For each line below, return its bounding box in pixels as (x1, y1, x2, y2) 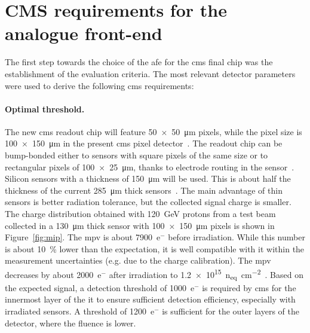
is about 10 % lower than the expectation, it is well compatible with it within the (5, 242, 305, 255)
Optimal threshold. (5, 102, 85, 115)
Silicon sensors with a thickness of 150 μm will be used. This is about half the (5, 172, 291, 185)
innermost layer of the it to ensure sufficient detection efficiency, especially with (5, 293, 296, 305)
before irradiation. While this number (168, 231, 305, 243)
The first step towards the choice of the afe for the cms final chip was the (5, 56, 273, 68)
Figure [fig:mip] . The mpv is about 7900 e (5, 231, 161, 243)
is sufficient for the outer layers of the (162, 304, 299, 317)
